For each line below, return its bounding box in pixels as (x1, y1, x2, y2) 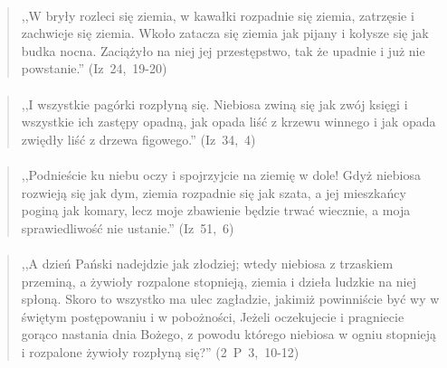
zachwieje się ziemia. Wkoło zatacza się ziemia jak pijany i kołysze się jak (21, 24, 429, 42)
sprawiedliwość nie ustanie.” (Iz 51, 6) (21, 218, 234, 237)
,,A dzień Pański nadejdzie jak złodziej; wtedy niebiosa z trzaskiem (21, 253, 394, 272)
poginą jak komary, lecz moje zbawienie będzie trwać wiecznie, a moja (21, 201, 411, 220)
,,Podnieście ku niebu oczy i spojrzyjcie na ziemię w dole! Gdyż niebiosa (21, 165, 421, 184)
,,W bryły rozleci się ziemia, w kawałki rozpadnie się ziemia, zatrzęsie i (21, 5, 414, 24)
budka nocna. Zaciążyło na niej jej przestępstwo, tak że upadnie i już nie (21, 41, 425, 60)
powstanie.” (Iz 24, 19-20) (21, 59, 167, 78)
